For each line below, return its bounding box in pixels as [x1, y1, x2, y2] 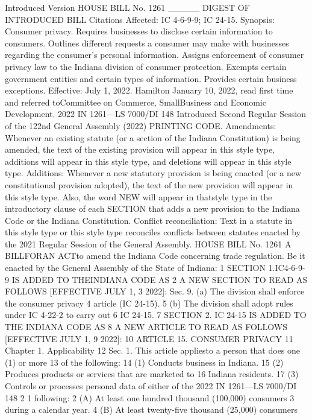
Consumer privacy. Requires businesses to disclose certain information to [5, 25, 273, 37]
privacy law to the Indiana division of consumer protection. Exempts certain [5, 60, 287, 72]
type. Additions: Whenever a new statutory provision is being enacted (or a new [5, 167, 302, 179]
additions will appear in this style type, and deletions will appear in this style [5, 154, 292, 167]
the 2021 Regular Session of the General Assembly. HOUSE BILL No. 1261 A [5, 237, 292, 250]
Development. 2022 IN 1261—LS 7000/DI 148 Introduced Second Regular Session [5, 107, 306, 120]
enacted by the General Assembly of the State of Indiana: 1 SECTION [5, 261, 266, 274]
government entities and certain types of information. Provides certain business [5, 72, 297, 84]
